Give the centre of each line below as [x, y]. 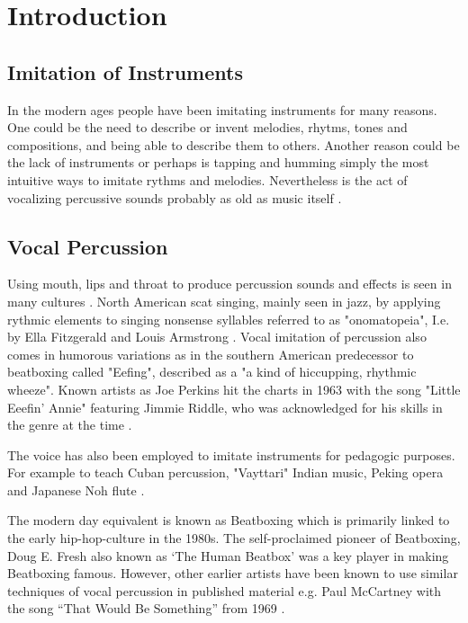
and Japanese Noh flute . [76, 489]
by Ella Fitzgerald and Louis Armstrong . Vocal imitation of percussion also [217, 337]
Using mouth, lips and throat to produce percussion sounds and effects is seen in [229, 284]
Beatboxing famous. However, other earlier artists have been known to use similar [233, 573]
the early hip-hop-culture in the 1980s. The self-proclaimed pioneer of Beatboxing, [234, 538]
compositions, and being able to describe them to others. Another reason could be [234, 144]
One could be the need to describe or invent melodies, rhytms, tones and [207, 127]
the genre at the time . [70, 425]
